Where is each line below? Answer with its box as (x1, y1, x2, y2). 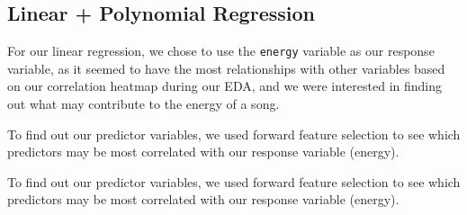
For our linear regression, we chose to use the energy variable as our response (7, 41, 435, 60)
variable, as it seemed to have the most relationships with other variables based (7, 58, 445, 77)
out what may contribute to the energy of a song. (7, 94, 280, 113)
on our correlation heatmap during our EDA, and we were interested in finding (7, 76, 442, 95)
